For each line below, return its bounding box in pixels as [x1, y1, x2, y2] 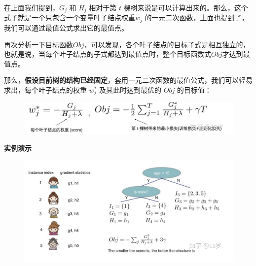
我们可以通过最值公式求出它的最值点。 [4, 22, 128, 33]
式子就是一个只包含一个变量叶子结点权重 [4, 12, 135, 23]
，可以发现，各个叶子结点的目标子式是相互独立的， [84, 39, 250, 49]
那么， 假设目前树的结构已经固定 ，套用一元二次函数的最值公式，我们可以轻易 [4, 75, 253, 85]
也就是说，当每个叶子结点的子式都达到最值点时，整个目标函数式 [4, 49, 211, 59]
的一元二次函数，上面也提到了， [145, 12, 249, 23]
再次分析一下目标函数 [4, 39, 73, 49]
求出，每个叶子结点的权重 [4, 84, 87, 95]
